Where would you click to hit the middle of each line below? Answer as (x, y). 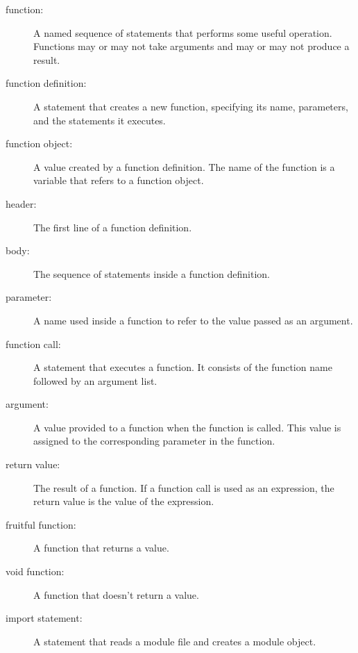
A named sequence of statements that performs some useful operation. (183, 32)
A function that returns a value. (101, 548)
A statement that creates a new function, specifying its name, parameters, (191, 106)
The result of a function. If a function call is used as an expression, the (184, 487)
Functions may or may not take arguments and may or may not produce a (191, 46)
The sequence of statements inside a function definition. (152, 273)
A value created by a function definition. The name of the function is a (184, 166)
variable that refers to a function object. (119, 180)
